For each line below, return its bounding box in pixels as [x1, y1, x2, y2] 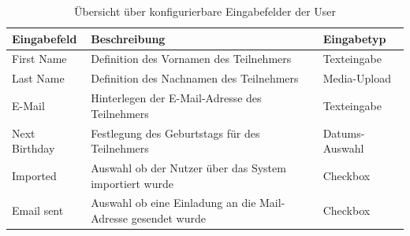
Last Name [12, 70, 65, 87]
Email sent [12, 202, 64, 219]
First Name [12, 50, 67, 67]
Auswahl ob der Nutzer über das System [91, 160, 286, 175]
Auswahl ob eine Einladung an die [91, 194, 256, 211]
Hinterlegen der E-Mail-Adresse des [91, 90, 262, 106]
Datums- [322, 124, 365, 141]
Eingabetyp [322, 30, 386, 46]
